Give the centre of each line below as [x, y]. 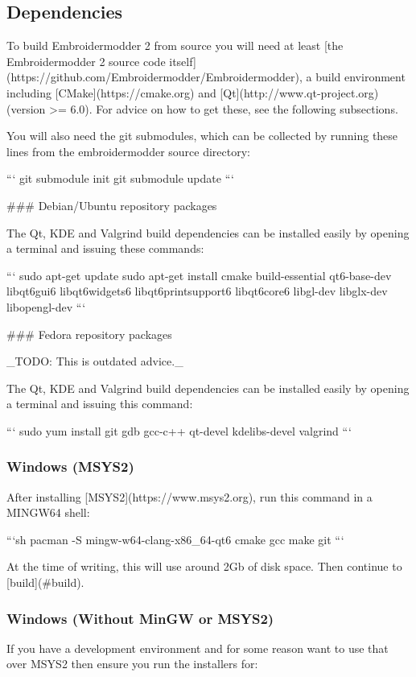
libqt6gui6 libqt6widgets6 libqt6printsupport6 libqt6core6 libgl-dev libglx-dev [197, 291]
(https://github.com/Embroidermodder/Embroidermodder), [154, 77]
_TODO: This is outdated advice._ [95, 361]
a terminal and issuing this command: [100, 404]
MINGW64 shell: [48, 512]
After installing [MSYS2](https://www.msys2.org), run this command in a [189, 496]
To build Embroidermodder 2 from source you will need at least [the [175, 45]
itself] [183, 61]
